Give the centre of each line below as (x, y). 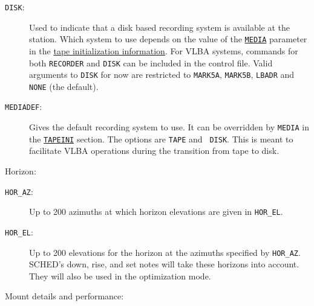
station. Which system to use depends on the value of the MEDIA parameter (168, 39)
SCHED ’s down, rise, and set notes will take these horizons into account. (164, 264)
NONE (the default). (64, 86)
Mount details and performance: (64, 296)
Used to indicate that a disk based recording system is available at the (160, 27)
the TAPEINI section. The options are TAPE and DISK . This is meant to (161, 139)
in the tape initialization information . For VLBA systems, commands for (164, 50)
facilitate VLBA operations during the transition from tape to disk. (154, 151)
